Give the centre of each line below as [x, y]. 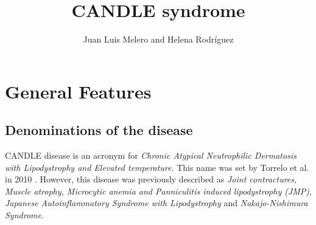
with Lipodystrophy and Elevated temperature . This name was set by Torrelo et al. [157, 167]
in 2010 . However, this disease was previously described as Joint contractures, [151, 179]
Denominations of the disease [99, 130]
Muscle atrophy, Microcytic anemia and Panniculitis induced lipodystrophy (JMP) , [158, 191]
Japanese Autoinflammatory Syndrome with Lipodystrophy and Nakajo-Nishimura [156, 203]
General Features [78, 91]
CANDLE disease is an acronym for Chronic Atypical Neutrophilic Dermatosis [151, 155]
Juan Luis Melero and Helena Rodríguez [158, 39]
